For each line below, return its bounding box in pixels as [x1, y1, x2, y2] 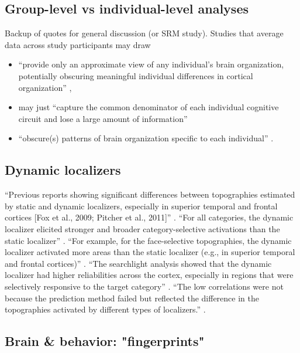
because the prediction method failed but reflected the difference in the [5, 291, 259, 304]
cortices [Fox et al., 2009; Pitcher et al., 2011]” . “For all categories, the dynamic [5, 211, 294, 223]
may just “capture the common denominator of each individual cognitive [18, 101, 279, 113]
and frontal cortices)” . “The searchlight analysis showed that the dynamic [5, 257, 272, 269]
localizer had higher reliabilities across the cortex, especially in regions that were [5, 269, 294, 281]
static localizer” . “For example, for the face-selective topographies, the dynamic [5, 234, 292, 246]
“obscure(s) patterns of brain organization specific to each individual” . [18, 132, 274, 144]
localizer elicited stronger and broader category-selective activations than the [5, 222, 280, 235]
